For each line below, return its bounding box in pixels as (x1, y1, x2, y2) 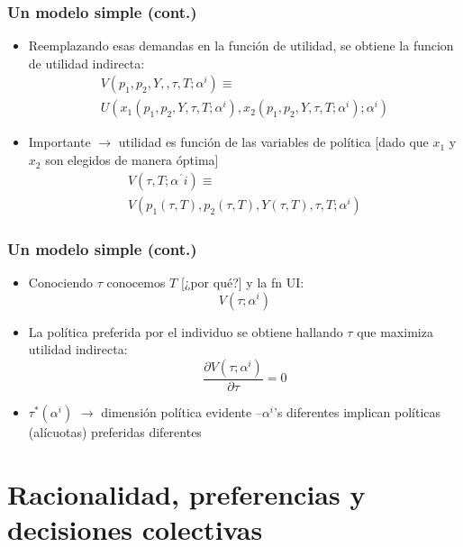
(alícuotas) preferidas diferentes (28, 422, 202, 441)
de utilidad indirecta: (28, 53, 145, 72)
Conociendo (28, 272, 93, 291)
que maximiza (357, 322, 433, 341)
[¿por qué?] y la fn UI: (180, 272, 304, 291)
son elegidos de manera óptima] (45, 150, 219, 169)
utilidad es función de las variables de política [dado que (118, 132, 429, 151)
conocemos (106, 272, 166, 291)
